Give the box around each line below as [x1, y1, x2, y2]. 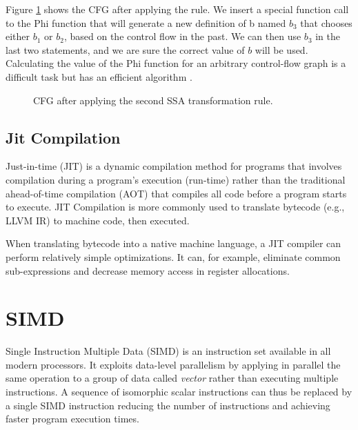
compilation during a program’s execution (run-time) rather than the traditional [6, 172, 346, 186]
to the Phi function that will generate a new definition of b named [6, 15, 286, 30]
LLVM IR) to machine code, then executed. [6, 213, 190, 227]
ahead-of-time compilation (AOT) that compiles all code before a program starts [6, 186, 347, 200]
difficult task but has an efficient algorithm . [6, 69, 192, 84]
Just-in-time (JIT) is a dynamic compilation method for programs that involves [6, 159, 342, 173]
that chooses [300, 15, 352, 30]
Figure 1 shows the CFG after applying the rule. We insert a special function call [6, 2, 349, 16]
